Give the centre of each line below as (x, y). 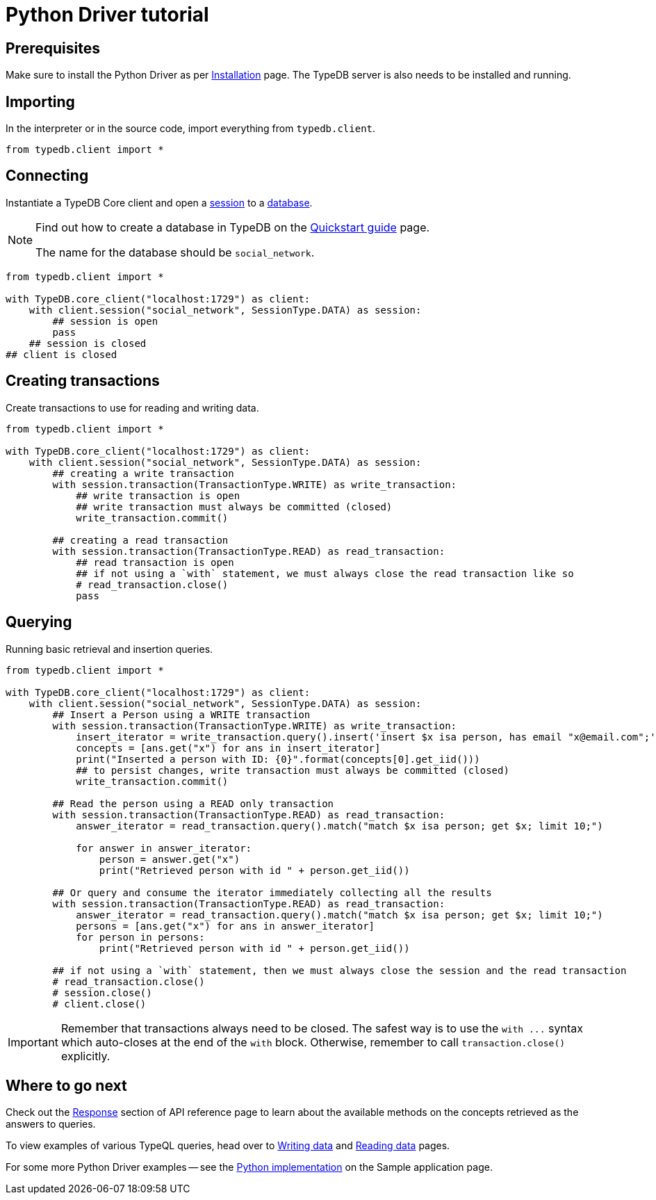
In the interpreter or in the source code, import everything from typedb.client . (191, 129)
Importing (40, 102)
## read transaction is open (155, 562)
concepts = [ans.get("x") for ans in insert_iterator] (228, 748)
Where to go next (66, 1085)
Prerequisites (53, 48)
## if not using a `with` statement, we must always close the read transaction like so (325, 573)
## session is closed (88, 343)
